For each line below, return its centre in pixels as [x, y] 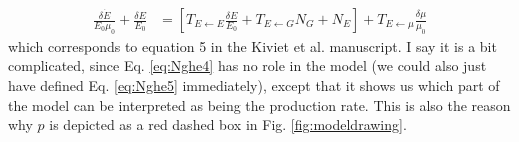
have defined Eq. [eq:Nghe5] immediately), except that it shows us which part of [254, 85]
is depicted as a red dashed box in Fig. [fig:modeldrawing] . [228, 124]
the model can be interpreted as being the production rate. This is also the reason [259, 104]
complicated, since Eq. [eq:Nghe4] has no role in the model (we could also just [247, 65]
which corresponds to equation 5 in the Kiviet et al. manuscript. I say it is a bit [252, 45]
